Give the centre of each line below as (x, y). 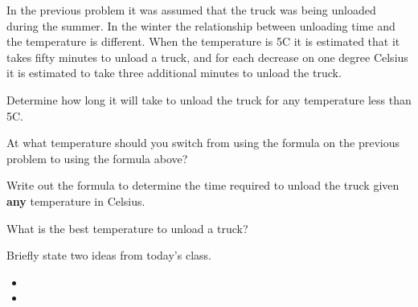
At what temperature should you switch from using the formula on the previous (203, 143)
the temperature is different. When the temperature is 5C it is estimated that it (203, 41)
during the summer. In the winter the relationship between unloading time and (201, 25)
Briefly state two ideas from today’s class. (109, 255)
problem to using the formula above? (97, 158)
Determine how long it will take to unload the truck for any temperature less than (209, 99)
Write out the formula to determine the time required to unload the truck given (203, 185)
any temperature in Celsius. (76, 201)
